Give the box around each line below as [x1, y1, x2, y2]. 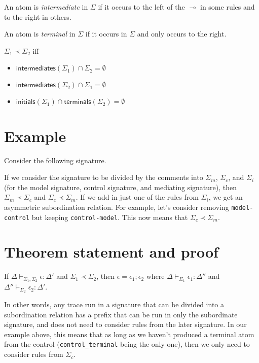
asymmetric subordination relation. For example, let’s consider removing [4, 201, 229, 212]
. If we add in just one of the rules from [76, 192, 199, 202]
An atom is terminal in [4, 28, 76, 39]
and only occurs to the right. [137, 28, 227, 39]
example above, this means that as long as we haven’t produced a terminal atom [4, 329, 254, 339]
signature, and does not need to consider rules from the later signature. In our [4, 319, 247, 330]
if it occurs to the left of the [98, 2, 185, 12]
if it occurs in [85, 28, 127, 39]
